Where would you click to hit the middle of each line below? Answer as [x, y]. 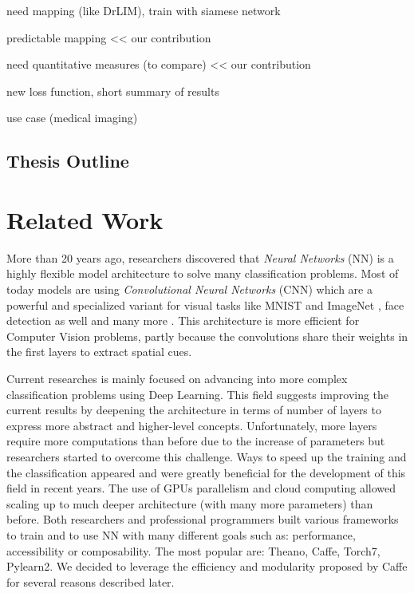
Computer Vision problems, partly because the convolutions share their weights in [207, 336]
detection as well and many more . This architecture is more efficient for [183, 320]
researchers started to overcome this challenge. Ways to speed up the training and [207, 457]
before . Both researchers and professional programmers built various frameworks [203, 519]
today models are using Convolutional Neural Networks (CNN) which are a [189, 289]
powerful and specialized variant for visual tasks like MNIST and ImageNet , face [205, 304]
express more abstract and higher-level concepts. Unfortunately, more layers [192, 425]
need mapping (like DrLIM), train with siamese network [144, 10]
